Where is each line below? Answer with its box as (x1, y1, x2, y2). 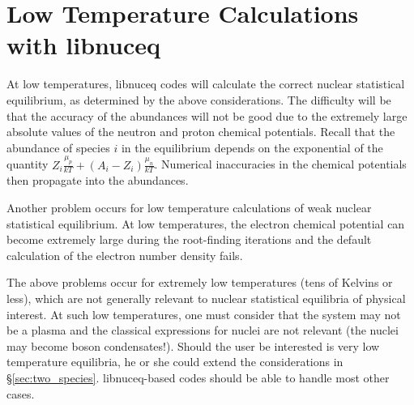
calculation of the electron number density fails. (6, 246, 243, 263)
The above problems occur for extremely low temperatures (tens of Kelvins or (6, 274, 393, 291)
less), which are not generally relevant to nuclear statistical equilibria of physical (6, 289, 406, 306)
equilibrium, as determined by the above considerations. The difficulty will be (6, 91, 391, 108)
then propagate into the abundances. (6, 172, 189, 189)
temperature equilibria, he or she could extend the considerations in (6, 353, 344, 370)
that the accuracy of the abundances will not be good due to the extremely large (6, 107, 408, 124)
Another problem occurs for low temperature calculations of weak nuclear (6, 198, 372, 215)
